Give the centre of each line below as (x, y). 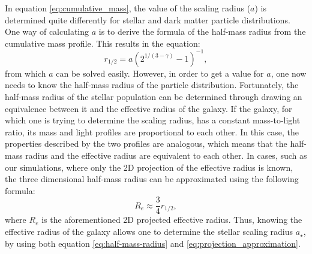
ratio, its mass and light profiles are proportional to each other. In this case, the (152, 131)
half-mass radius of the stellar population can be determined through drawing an (154, 97)
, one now (289, 73)
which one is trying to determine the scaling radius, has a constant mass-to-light (153, 120)
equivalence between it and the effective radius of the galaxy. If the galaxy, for (148, 108)
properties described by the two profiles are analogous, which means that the (146, 143)
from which (25, 73)
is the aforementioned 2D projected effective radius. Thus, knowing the (172, 220)
